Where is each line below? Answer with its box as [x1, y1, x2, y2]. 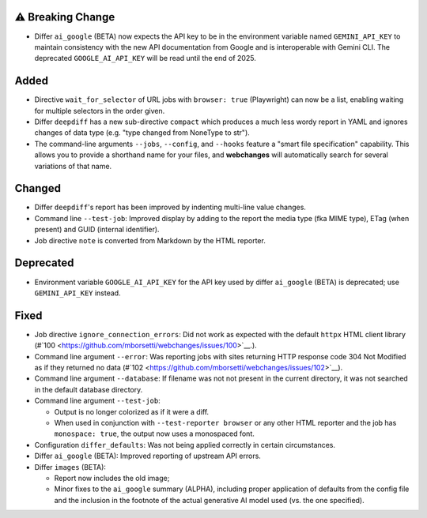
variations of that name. [34, 161, 112, 171]
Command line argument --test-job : [34, 396, 161, 406]
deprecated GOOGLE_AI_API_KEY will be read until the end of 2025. [34, 54, 256, 63]
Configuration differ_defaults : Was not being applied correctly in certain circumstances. [34, 440, 336, 449]
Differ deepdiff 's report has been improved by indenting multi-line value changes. [34, 202, 306, 212]
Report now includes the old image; [54, 473, 170, 482]
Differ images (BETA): [34, 462, 107, 471]
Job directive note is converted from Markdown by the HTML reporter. [34, 235, 266, 245]
